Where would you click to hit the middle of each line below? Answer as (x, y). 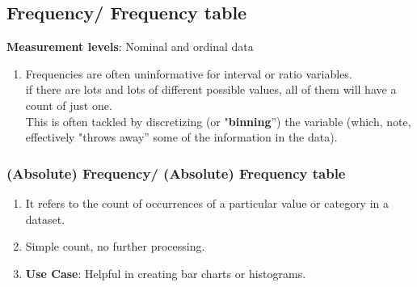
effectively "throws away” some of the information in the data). (181, 137)
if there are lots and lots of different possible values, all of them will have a (211, 89)
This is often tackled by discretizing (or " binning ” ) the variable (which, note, (218, 121)
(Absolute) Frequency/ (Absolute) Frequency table (176, 173)
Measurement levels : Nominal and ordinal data (130, 46)
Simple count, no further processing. (115, 246)
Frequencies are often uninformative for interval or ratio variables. (189, 73)
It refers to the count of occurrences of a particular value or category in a (207, 203)
